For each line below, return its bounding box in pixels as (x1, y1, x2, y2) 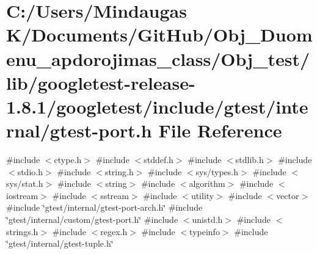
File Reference (158, 118, 282, 143)
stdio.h (17, 165, 43, 178)
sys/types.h (195, 165, 239, 178)
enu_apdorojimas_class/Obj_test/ (6, 46, 310, 71)
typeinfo (189, 225, 220, 238)
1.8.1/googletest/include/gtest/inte (6, 93, 308, 118)
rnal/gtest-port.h (6, 118, 152, 143)
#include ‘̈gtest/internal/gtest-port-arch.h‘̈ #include (6, 201, 203, 214)
